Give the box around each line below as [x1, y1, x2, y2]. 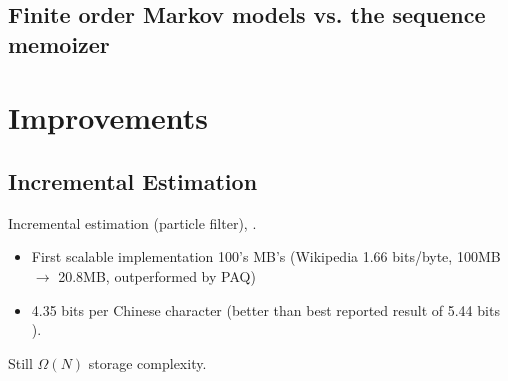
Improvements [8, 97, 209, 138]
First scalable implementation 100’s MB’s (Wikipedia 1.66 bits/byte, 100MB [31, 246, 501, 267]
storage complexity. [88, 352, 207, 373]
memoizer [8, 28, 110, 59]
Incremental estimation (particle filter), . [8, 212, 257, 233]
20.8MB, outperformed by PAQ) [58, 265, 256, 286]
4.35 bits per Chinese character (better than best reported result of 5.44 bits [31, 299, 500, 320]
